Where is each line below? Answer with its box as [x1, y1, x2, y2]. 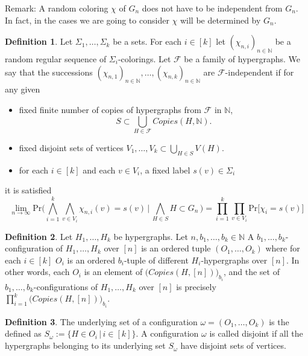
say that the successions [5, 65, 93, 78]
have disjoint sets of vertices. [180, 339, 286, 352]
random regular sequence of [5, 52, 107, 65]
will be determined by [180, 13, 261, 26]
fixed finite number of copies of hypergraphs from [19, 103, 201, 115]
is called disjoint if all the [209, 327, 303, 340]
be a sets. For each [113, 35, 182, 48]
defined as [5, 327, 42, 340]
